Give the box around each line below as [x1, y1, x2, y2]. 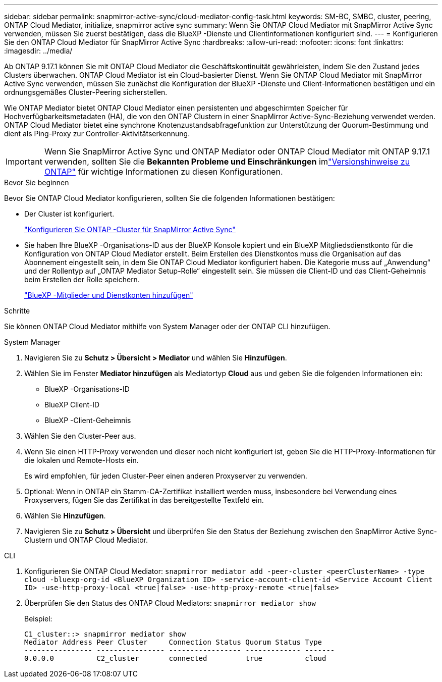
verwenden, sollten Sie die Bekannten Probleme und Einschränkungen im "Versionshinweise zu [44, 156, 410, 167]
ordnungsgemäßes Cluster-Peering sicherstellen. [4, 88, 168, 96]
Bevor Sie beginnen [4, 178, 69, 187]
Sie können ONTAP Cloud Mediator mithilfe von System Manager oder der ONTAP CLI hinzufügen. [4, 322, 330, 331]
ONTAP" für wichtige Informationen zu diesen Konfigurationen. [44, 167, 283, 177]
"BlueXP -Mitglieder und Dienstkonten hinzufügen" [24, 291, 193, 299]
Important [6, 156, 42, 167]
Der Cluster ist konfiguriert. [24, 209, 115, 218]
